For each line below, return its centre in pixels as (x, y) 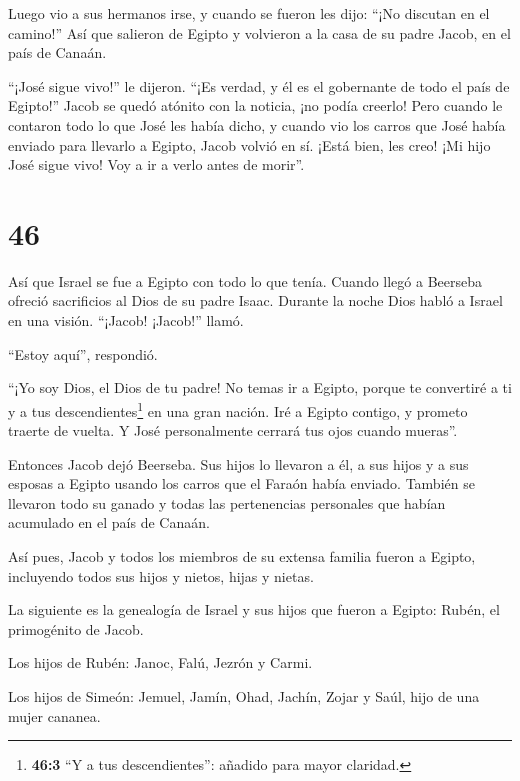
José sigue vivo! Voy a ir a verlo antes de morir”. (156, 164)
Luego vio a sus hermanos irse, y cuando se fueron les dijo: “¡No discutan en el (249, 13)
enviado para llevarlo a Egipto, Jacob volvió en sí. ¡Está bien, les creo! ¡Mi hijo (249, 144)
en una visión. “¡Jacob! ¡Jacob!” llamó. (126, 320)
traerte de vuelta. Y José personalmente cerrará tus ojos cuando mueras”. (233, 430)
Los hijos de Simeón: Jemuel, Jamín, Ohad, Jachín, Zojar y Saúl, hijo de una (244, 696)
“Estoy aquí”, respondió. (83, 353)
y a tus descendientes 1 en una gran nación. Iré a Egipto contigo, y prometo (238, 409)
